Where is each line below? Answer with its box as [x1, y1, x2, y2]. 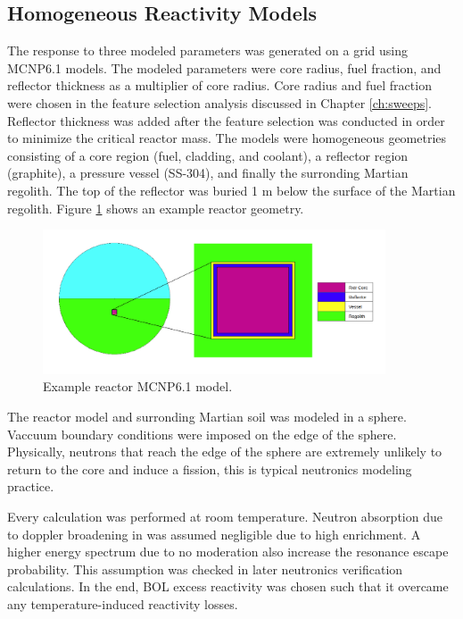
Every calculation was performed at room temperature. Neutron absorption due [7, 506, 442, 525]
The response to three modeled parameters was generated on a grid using [7, 41, 408, 60]
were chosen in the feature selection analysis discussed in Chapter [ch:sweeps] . [7, 93, 432, 112]
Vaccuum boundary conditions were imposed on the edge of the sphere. [7, 424, 397, 443]
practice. [7, 477, 54, 496]
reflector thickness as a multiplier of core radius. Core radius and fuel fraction [7, 76, 432, 95]
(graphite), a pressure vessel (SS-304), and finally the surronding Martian [7, 163, 409, 182]
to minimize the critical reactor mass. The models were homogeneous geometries [7, 129, 447, 147]
